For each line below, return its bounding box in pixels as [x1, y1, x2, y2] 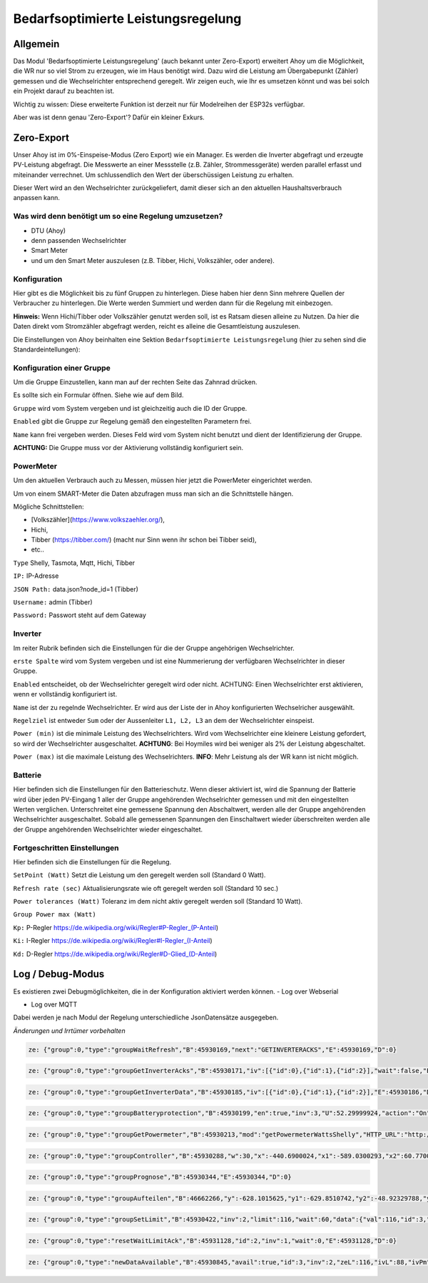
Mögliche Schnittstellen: [13, 502, 84, 511]
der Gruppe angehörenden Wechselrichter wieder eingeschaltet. [13, 825, 203, 834]
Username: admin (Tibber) [13, 598, 93, 606]
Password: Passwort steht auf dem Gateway [13, 611, 146, 619]
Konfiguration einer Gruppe [13, 363, 111, 373]
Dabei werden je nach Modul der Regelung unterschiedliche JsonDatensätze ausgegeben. [13, 1013, 279, 1022]
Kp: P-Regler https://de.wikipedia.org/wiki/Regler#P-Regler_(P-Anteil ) [13, 923, 219, 932]
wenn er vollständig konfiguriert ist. [13, 690, 118, 699]
